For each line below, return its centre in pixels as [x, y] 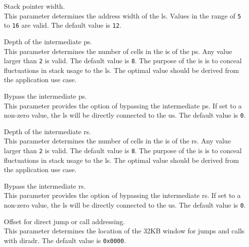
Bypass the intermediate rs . [45, 185]
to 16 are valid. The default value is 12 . [63, 25]
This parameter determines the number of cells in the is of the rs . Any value [117, 141]
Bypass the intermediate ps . [45, 96]
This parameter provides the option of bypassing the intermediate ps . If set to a [123, 105]
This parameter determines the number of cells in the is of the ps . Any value [118, 51]
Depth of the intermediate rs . [47, 131]
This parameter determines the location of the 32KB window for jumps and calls [124, 231]
